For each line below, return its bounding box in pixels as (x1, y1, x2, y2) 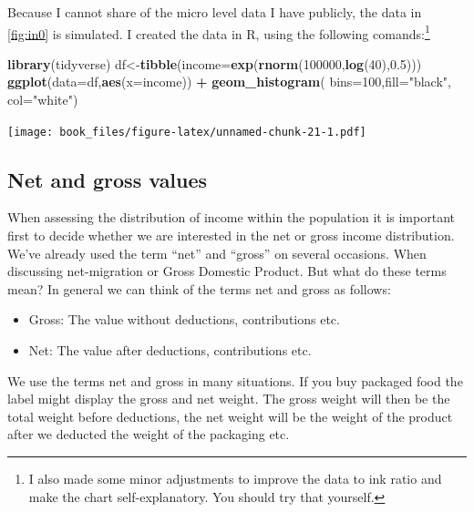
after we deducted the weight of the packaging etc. (7, 425, 290, 444)
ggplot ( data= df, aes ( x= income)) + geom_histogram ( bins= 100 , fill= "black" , (7, 72, 451, 91)
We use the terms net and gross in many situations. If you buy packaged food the (7, 371, 463, 390)
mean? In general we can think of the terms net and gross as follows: (7, 279, 391, 298)
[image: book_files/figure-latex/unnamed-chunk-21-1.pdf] (7, 125, 366, 138)
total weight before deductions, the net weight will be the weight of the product (7, 406, 453, 425)
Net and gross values (7, 165, 208, 193)
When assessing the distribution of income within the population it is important (7, 208, 455, 227)
